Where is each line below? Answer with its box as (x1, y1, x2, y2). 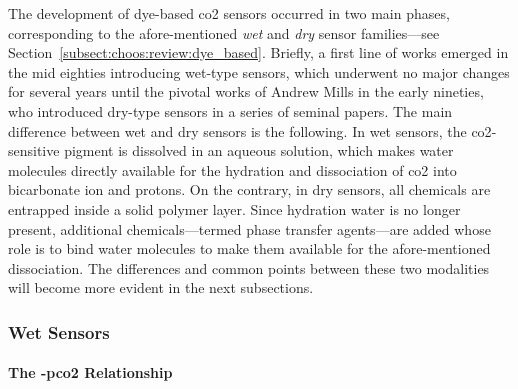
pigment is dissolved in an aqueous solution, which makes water (64, 140, 454, 161)
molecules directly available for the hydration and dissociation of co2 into (8, 159, 457, 180)
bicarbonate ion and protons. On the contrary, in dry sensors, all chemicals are (8, 179, 491, 200)
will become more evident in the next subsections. (8, 277, 314, 298)
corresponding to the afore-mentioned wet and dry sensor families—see (8, 22, 440, 43)
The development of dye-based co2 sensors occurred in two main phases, (8, 3, 450, 23)
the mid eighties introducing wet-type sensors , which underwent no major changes (8, 61, 510, 82)
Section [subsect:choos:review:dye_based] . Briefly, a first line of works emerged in (8, 42, 509, 63)
